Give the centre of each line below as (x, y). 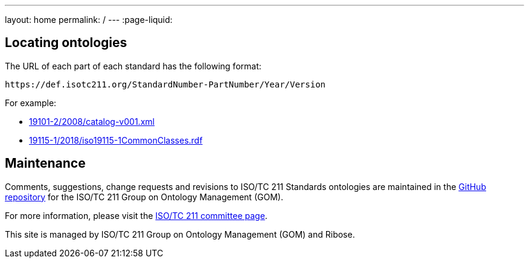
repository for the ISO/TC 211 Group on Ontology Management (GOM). (144, 197)
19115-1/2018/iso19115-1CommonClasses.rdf (116, 140)
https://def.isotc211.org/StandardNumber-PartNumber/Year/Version (165, 84)
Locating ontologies (66, 43)
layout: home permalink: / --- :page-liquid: (89, 20)
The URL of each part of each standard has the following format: (133, 66)
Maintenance (45, 163)
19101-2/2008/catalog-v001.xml (92, 121)
